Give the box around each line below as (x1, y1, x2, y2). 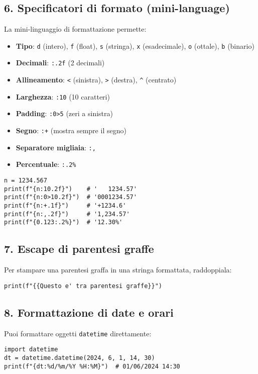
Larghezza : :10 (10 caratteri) (16, 91, 110, 102)
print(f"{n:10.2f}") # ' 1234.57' (4, 185, 137, 193)
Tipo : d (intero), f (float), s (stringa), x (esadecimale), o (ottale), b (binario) (16, 40, 254, 51)
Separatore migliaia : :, (16, 142, 96, 152)
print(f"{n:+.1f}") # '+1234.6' (4, 202, 126, 210)
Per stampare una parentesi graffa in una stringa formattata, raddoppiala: (4, 264, 232, 275)
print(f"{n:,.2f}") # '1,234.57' (4, 210, 130, 218)
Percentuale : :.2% (16, 159, 76, 169)
